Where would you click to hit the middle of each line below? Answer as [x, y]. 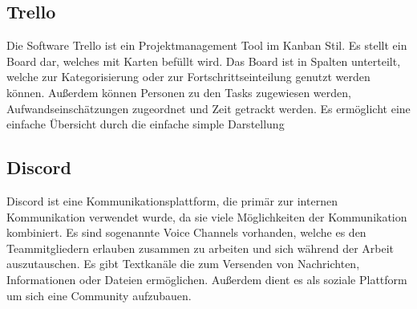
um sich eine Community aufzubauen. [99, 295]
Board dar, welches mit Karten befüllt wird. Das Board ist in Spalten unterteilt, [204, 61]
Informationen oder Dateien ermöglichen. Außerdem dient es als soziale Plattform [207, 279]
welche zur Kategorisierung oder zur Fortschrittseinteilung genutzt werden [188, 77]
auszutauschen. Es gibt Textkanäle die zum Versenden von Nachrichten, [183, 264]
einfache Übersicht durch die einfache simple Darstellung [146, 124]
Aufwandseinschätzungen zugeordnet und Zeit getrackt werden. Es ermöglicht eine [208, 108]
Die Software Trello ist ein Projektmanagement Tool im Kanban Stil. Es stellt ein [207, 45]
